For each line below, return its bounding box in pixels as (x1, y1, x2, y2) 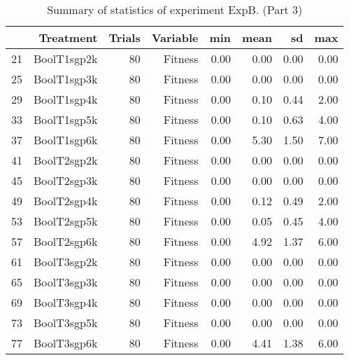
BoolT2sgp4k (34, 193, 98, 209)
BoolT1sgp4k (34, 91, 98, 107)
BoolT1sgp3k (34, 71, 98, 87)
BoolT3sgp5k (34, 314, 98, 331)
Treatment (38, 29, 98, 46)
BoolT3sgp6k (34, 335, 98, 351)
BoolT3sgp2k (34, 254, 98, 270)
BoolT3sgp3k (34, 274, 98, 290)
